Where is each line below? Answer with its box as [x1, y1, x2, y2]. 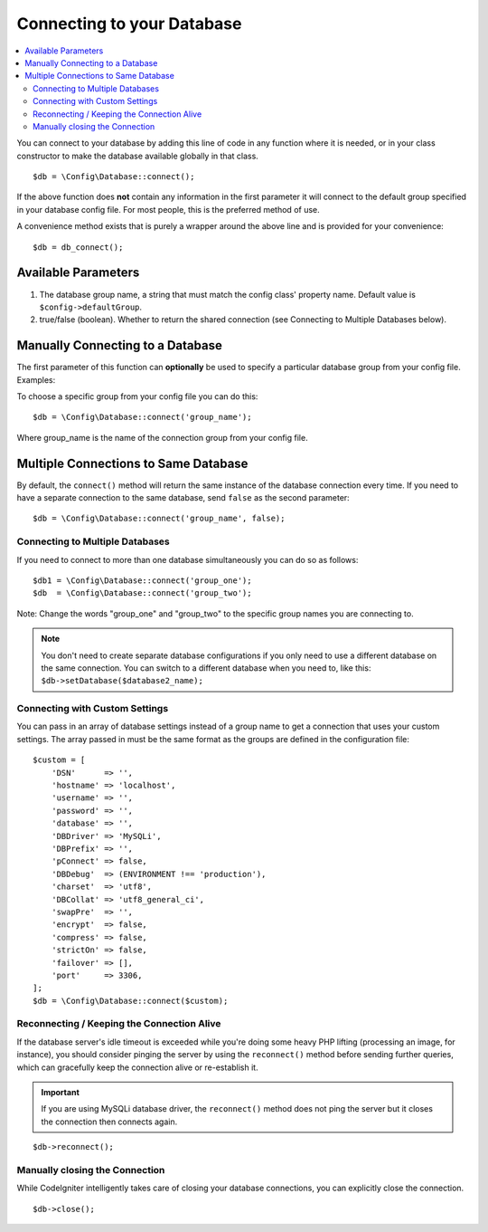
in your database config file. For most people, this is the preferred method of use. [16, 204, 320, 215]
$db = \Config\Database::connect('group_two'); [33, 588, 252, 598]
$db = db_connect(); [33, 242, 124, 253]
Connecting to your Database [16, 14, 242, 33]
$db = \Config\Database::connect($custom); [33, 996, 229, 1006]
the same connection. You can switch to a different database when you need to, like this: [41, 662, 371, 673]
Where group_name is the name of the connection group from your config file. [16, 432, 308, 443]
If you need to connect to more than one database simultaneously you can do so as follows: [16, 554, 359, 565]
